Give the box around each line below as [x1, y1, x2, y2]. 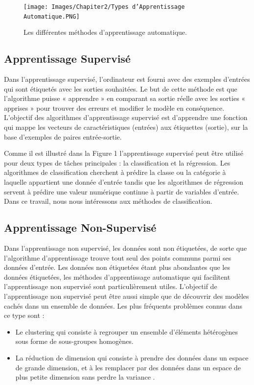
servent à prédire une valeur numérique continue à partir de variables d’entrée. [4, 186, 239, 196]
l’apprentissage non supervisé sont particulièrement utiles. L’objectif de [4, 281, 217, 291]
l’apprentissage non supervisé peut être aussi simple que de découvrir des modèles [4, 291, 249, 301]
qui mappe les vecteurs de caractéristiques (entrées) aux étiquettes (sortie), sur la [4, 122, 248, 132]
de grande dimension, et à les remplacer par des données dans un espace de [15, 362, 241, 372]
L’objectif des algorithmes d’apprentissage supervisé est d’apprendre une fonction [4, 112, 248, 122]
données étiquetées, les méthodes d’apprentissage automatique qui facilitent [4, 271, 231, 282]
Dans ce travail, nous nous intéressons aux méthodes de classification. [4, 196, 212, 206]
